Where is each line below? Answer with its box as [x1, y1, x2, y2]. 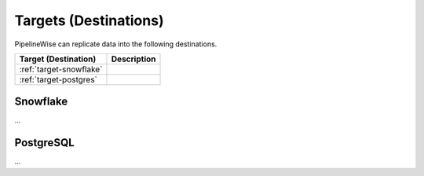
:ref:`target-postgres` [19, 74, 98, 85]
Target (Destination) [19, 53, 97, 64]
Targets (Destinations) [14, 12, 164, 29]
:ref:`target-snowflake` [19, 64, 103, 75]
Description [111, 53, 156, 64]
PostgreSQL [14, 136, 75, 149]
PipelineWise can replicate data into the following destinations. [14, 39, 217, 49]
